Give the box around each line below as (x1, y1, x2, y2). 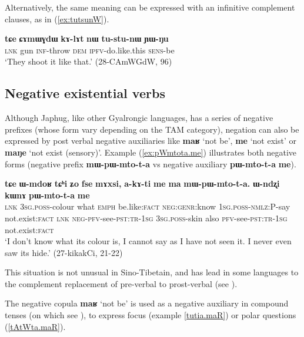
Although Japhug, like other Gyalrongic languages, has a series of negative (5, 112, 273, 124)
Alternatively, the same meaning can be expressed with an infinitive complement (5, 1, 295, 13)
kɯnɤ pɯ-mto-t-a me (5, 188, 90, 201)
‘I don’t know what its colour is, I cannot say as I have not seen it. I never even (5, 235, 292, 247)
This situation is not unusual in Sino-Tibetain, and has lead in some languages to (5, 266, 299, 278)
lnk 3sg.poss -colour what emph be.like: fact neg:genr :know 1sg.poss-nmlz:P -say (5, 200, 290, 213)
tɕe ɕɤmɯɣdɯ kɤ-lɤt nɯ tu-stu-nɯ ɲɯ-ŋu (5, 32, 169, 45)
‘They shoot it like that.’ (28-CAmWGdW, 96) (5, 55, 172, 68)
